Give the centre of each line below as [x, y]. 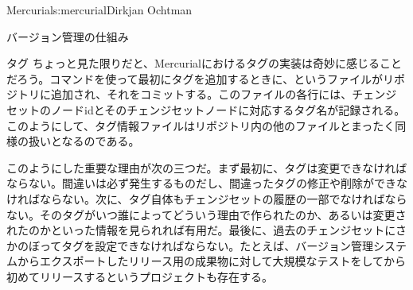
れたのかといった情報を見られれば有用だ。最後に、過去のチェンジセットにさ [206, 230]
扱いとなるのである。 [84, 141]
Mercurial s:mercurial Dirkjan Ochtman [99, 10]
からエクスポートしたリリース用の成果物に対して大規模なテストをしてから [212, 261]
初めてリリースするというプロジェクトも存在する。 [140, 276]
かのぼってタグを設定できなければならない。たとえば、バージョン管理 [190, 245]
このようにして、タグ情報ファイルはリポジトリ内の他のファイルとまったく [201, 125]
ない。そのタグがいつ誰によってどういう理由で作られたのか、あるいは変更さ [206, 214]
